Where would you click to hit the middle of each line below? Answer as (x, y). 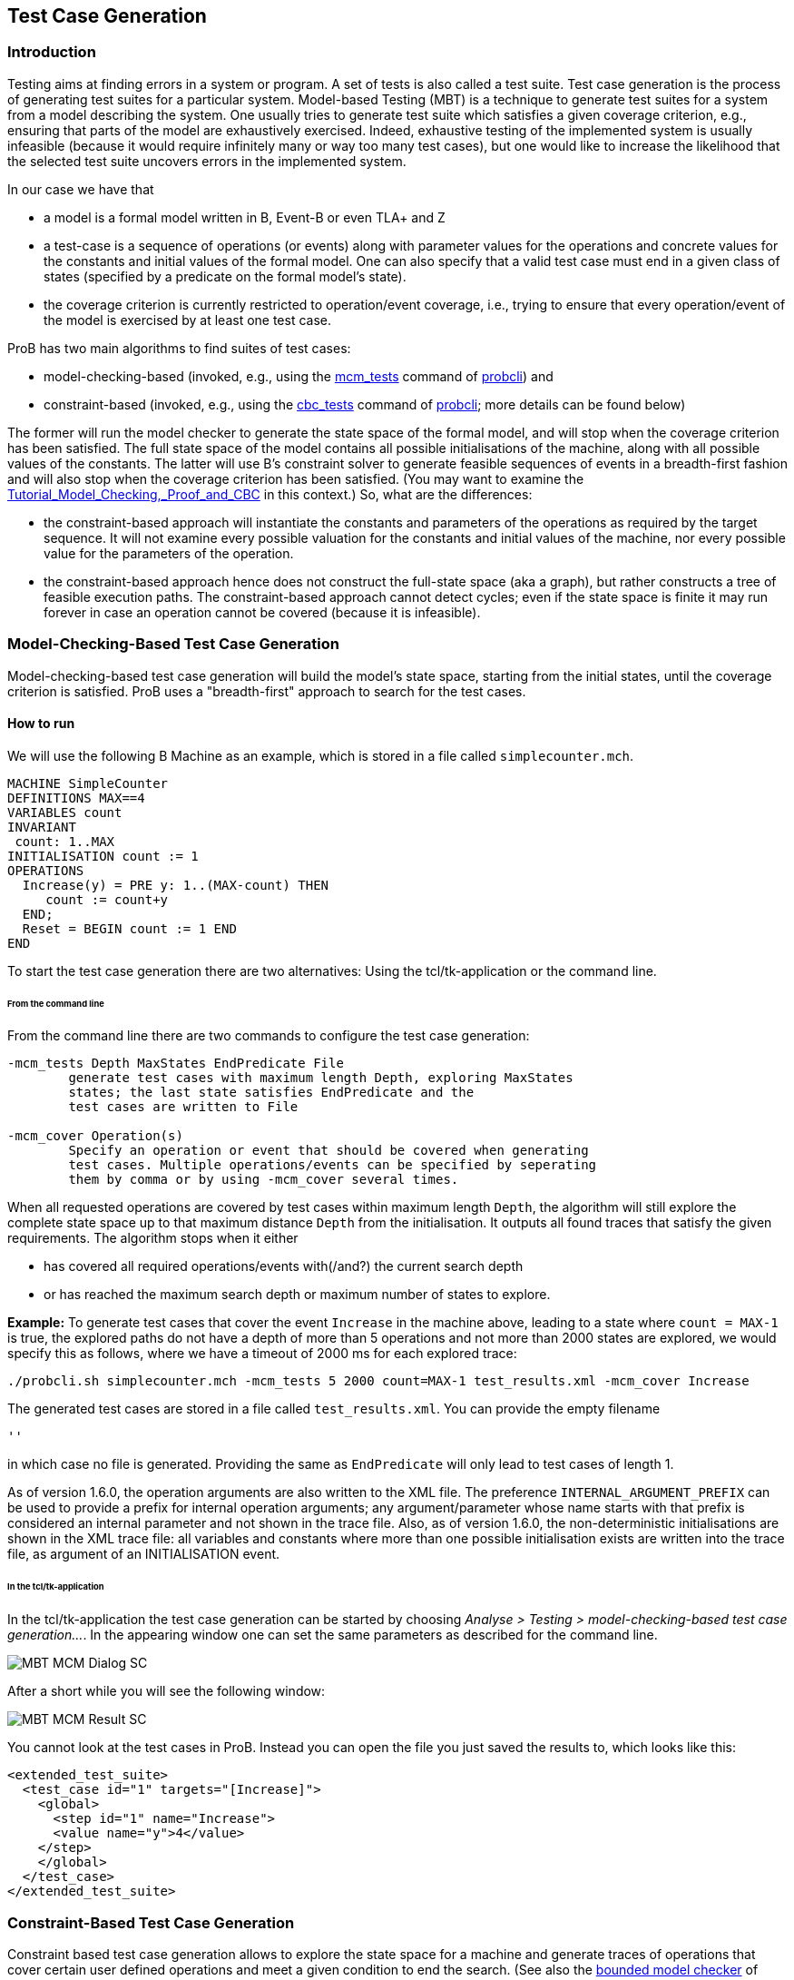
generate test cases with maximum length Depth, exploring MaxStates (321, 1078)
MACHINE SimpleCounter (88, 783)
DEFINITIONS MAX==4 (76, 798)
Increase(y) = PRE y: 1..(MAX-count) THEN (176, 885)
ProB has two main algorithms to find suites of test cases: (179, 348)
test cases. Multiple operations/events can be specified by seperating (333, 1165)
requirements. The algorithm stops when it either (153, 1238)
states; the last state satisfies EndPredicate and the (271, 1093)
